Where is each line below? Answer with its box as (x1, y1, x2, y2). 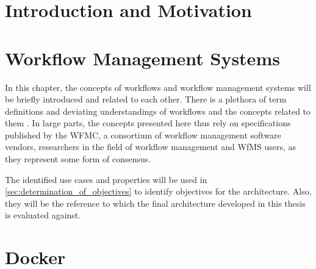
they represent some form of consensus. (5, 152, 151, 165)
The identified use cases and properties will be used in (5, 173, 207, 185)
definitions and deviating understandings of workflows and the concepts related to (5, 104, 311, 117)
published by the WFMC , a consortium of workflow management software (5, 128, 281, 141)
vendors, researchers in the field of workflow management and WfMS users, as (5, 140, 296, 153)
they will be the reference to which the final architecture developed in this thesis (5, 196, 306, 209)
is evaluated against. (5, 209, 81, 221)
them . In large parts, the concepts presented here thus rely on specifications (5, 117, 291, 129)
